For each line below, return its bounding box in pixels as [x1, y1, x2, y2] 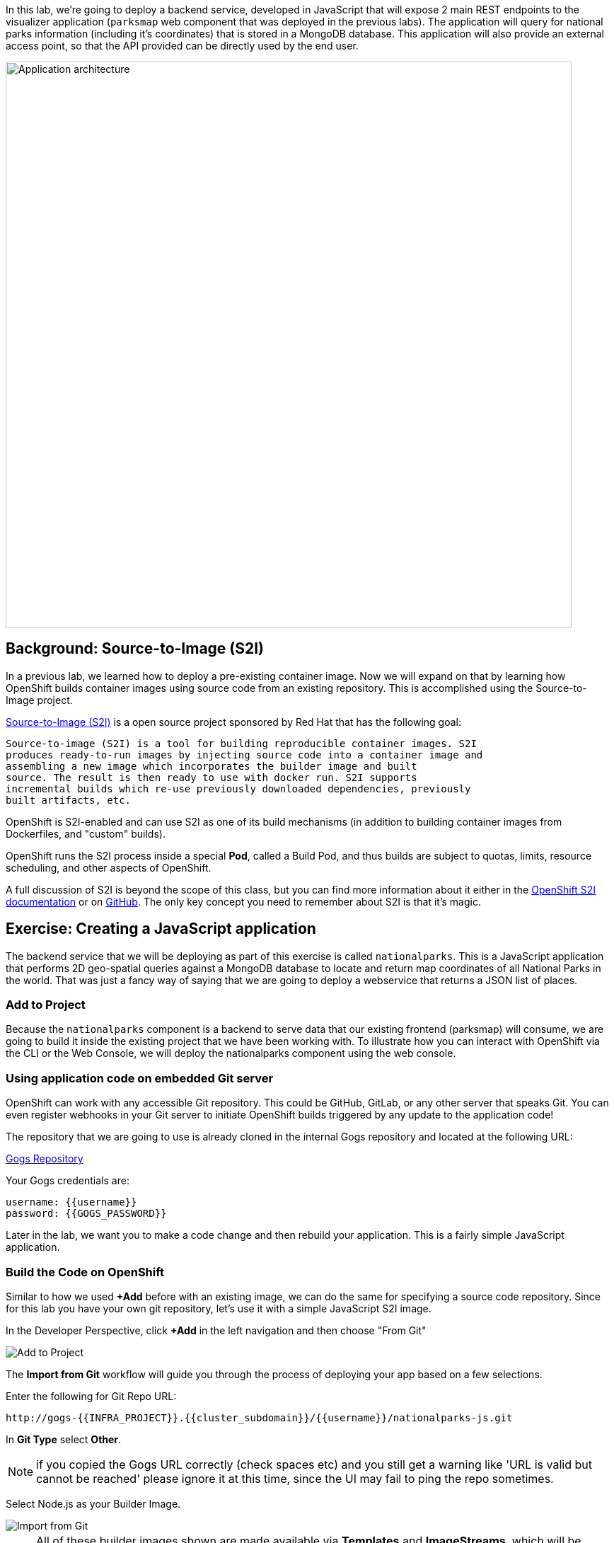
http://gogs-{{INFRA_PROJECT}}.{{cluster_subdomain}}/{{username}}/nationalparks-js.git [6, 1411, 513, 1423]
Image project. [6, 693, 73, 706]
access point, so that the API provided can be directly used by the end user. [6, 40, 359, 52]
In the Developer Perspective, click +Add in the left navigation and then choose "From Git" [6, 1324, 427, 1336]
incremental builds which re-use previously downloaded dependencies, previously [6, 782, 471, 794]
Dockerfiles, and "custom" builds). [6, 827, 166, 840]
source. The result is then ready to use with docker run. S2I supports [6, 771, 417, 783]
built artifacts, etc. [6, 794, 132, 806]
